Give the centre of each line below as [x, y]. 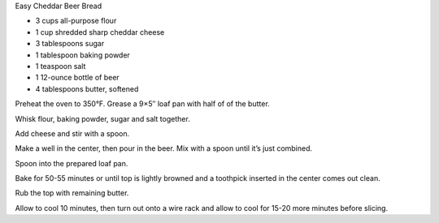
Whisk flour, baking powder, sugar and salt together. [102, 118]
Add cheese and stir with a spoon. [72, 133]
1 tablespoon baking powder [83, 55]
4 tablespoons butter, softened [87, 88]
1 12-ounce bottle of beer [77, 78]
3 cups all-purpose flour [76, 21]
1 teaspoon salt [61, 66]
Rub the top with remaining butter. [72, 193]
